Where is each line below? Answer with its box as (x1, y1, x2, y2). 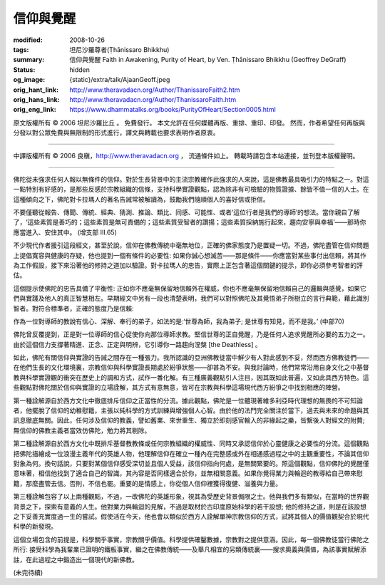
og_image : (13, 76, 46, 84)
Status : (13, 65, 36, 74)
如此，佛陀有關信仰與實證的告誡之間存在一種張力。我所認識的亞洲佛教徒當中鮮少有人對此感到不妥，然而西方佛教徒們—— (13, 353, 369, 362)
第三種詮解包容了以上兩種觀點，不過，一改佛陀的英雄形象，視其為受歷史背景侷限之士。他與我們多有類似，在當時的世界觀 (13, 492, 369, 501)
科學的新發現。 (13, 522, 57, 531)
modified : (13, 36, 43, 44)
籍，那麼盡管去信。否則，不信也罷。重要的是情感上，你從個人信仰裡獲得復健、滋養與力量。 (13, 479, 282, 487)
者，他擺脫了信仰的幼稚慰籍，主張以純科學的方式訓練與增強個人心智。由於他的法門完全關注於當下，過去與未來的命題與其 (13, 406, 369, 415)
